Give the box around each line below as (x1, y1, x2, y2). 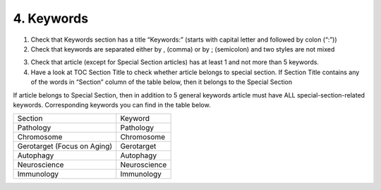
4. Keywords (13, 11, 88, 26)
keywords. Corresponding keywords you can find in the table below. (13, 100, 211, 109)
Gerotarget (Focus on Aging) (17, 141, 113, 151)
